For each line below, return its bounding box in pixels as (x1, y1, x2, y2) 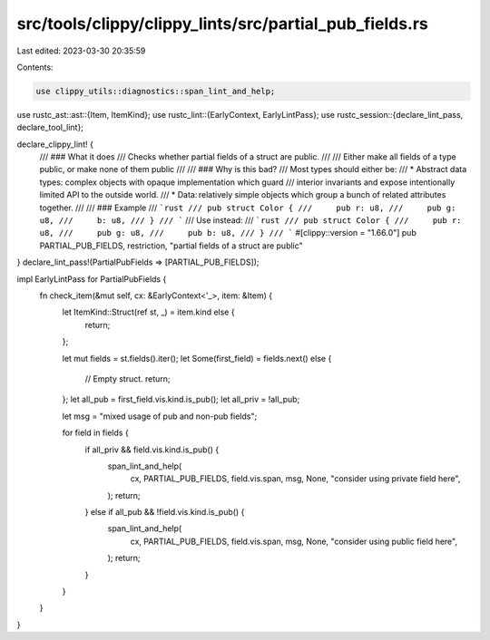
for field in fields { (62, 427, 129, 439)
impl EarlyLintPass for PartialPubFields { (16, 273, 167, 285)
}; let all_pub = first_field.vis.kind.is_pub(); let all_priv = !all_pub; (62, 394, 300, 405)
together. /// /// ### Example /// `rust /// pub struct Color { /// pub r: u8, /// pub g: (39, 202, 456, 213)
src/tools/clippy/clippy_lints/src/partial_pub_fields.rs (16, 14, 428, 34)
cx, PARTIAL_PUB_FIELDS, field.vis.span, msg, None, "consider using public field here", (130, 536, 458, 547)
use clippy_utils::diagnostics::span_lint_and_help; (35, 86, 276, 96)
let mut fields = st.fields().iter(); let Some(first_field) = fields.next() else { (62, 353, 332, 364)
